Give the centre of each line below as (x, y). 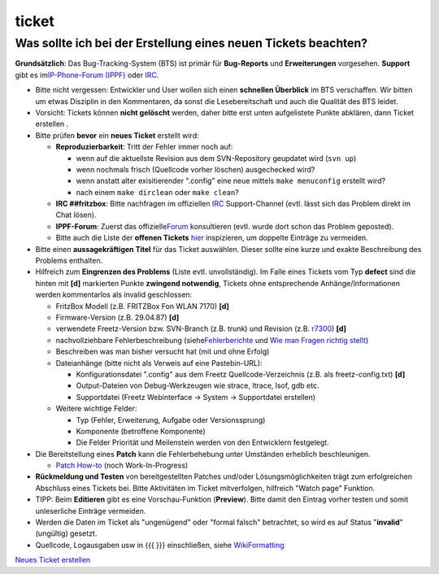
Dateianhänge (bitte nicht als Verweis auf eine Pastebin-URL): (159, 363)
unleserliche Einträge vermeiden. (91, 511)
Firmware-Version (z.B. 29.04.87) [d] (117, 317)
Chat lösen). (76, 215)
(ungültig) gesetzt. (66, 533)
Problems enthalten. (69, 261)
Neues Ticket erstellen (53, 560)
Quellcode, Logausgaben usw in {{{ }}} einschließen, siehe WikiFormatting (160, 545)
